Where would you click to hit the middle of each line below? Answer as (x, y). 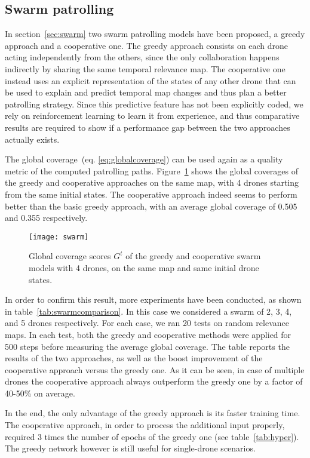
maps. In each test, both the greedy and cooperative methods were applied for (148, 334)
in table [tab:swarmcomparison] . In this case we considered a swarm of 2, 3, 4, (148, 311)
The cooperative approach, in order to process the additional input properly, (145, 425)
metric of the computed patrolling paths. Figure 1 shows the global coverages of (152, 170)
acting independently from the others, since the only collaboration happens (142, 57)
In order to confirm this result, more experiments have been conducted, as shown (153, 299)
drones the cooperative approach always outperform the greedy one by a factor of (154, 381)
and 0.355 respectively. (46, 218)
